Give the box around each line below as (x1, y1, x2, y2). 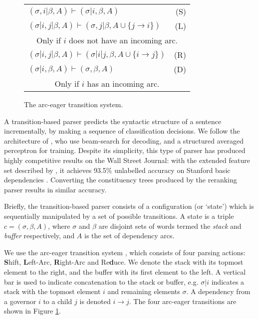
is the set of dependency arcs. (84, 230, 175, 241)
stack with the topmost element (4, 286, 101, 297)
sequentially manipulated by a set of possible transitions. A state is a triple (4, 210, 234, 221)
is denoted (79, 296, 111, 306)
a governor (4, 296, 36, 306)
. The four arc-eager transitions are (129, 296, 237, 306)
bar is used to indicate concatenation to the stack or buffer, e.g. (4, 276, 199, 287)
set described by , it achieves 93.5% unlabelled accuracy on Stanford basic (4, 164, 231, 175)
